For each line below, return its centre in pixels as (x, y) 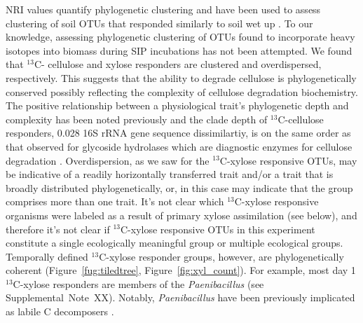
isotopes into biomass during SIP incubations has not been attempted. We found (179, 50)
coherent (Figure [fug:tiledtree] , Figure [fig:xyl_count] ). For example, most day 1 (181, 270)
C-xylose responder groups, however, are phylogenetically (221, 256)
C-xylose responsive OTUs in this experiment (218, 229)
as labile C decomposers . (60, 311)
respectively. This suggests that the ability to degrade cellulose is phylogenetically (181, 77)
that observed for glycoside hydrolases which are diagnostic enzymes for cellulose (179, 146)
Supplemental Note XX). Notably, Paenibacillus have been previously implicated (180, 297)
